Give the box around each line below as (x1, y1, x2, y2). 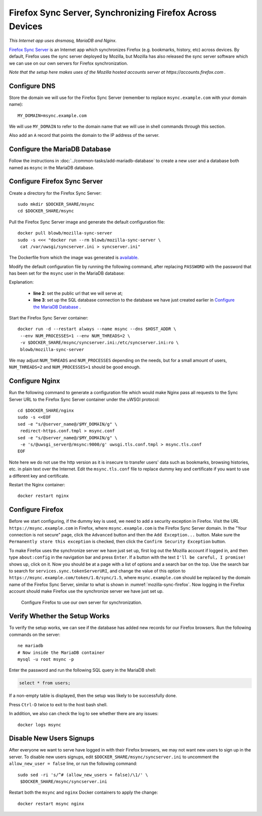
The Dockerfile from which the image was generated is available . (9, 255, 139, 261)
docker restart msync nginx (17, 801, 84, 806)
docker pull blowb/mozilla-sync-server (17, 231, 113, 236)
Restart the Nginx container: (9, 482, 65, 487)
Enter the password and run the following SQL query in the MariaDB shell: (9, 667, 156, 673)
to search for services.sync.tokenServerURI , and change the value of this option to (9, 568, 186, 574)
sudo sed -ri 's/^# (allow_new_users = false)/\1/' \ (17, 772, 148, 778)
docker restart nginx (17, 493, 69, 499)
